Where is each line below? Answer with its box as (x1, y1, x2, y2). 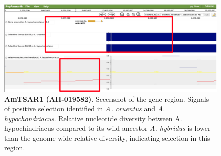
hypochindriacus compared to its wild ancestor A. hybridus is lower (4, 123, 211, 133)
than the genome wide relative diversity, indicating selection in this (4, 132, 210, 143)
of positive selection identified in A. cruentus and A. (4, 103, 165, 114)
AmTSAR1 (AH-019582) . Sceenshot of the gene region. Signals (4, 93, 209, 104)
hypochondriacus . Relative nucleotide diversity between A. (4, 113, 182, 123)
